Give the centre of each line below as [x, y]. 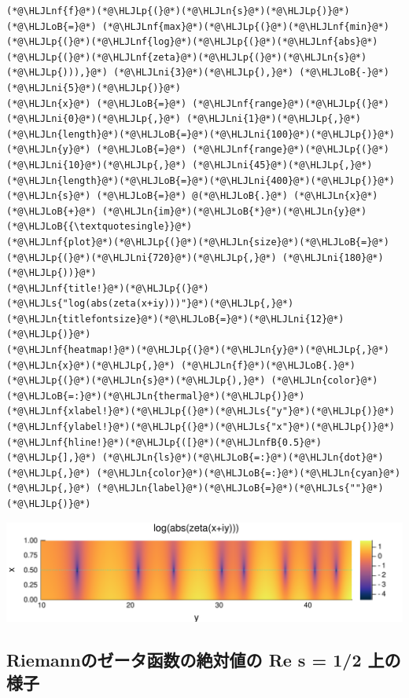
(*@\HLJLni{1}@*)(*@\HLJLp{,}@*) [274, 119]
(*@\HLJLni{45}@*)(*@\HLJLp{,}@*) [282, 165]
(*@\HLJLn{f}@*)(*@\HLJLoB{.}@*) [268, 365]
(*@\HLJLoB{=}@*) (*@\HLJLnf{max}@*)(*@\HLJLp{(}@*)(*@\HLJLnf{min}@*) [198, 26]
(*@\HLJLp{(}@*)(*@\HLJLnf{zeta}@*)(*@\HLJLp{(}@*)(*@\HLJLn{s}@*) [187, 57]
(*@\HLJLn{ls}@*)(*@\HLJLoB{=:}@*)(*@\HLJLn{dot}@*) [243, 458]
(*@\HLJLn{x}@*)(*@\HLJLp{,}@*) [91, 365]
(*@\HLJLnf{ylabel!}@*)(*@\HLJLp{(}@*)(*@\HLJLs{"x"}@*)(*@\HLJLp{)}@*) [201, 427]
